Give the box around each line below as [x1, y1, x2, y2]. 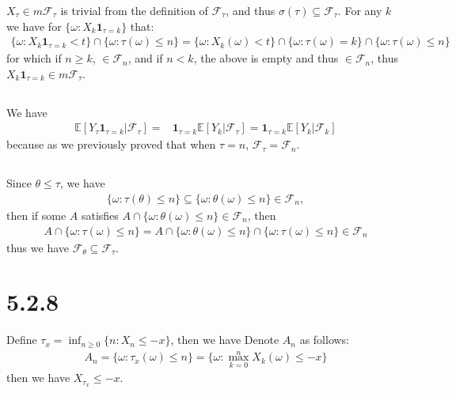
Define [6, 331, 37, 348]
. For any [337, 2, 382, 18]
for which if [6, 50, 62, 66]
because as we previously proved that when [6, 136, 216, 153]
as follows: [299, 331, 350, 348]
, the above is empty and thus [193, 50, 339, 66]
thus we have [6, 239, 70, 255]
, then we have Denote [170, 331, 279, 348]
